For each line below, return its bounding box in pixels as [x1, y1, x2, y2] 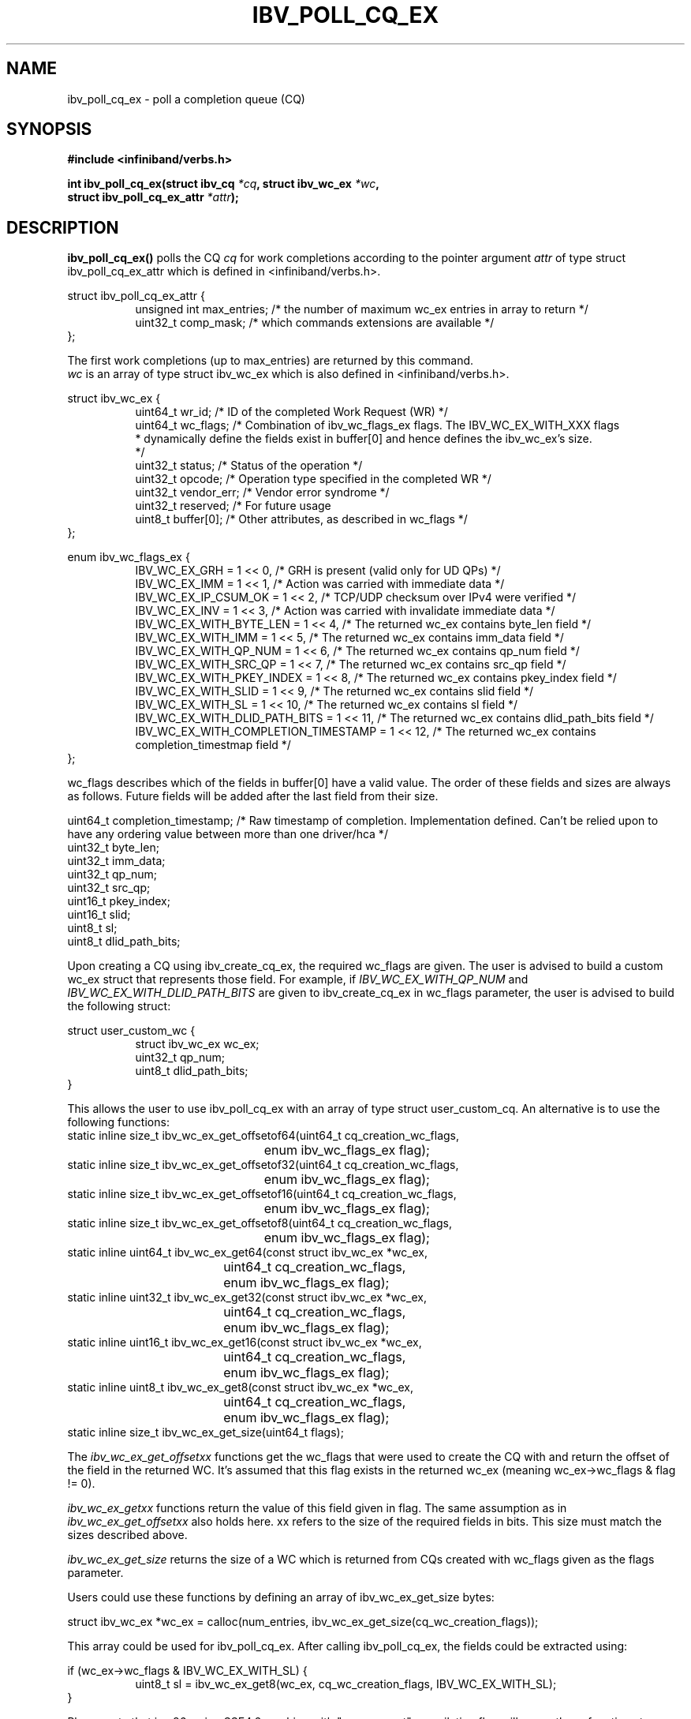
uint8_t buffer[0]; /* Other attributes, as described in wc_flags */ [135, 512, 468, 526]
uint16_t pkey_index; [67, 894, 170, 908]
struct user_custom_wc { [67, 1024, 196, 1038]
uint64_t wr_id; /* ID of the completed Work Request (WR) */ [135, 405, 448, 419]
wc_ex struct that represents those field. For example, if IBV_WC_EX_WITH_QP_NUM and [67, 972, 529, 987]
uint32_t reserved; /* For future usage [135, 499, 331, 513]
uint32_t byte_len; [67, 841, 159, 855]
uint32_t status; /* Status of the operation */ [135, 459, 363, 473]
